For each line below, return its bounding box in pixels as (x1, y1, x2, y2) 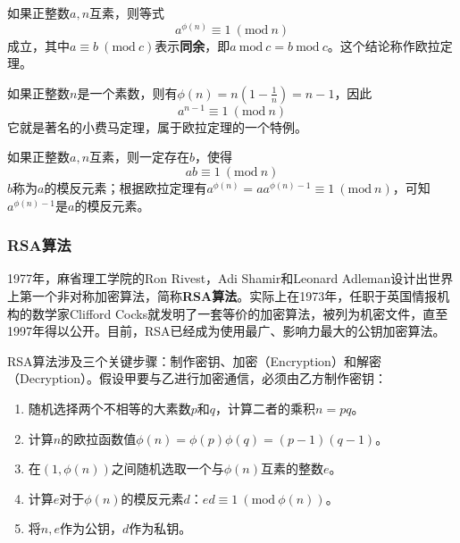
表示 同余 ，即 (155, 36, 230, 54)
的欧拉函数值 (61, 429, 137, 447)
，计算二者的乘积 (215, 399, 316, 418)
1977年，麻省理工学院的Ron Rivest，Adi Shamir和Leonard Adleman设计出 (7, 269, 429, 288)
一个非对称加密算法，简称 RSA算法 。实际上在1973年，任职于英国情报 (31, 287, 438, 305)
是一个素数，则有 (77, 83, 178, 102)
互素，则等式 (89, 4, 165, 21)
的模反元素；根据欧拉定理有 (44, 179, 207, 197)
